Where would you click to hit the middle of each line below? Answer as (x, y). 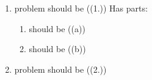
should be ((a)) (57, 28)
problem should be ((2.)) (60, 69)
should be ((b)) (57, 49)
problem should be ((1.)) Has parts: (81, 8)
